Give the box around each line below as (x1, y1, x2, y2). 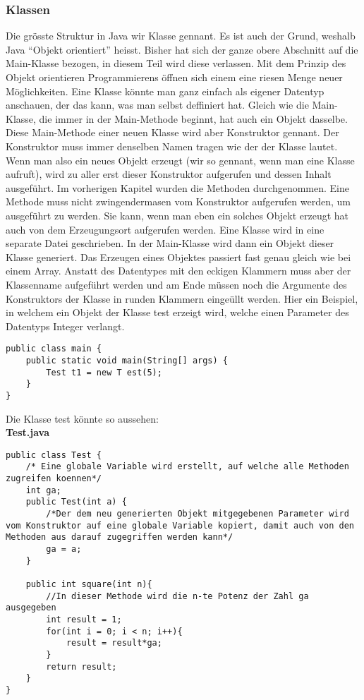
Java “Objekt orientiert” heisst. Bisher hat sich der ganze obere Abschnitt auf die (6, 42, 358, 56)
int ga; (25, 485, 61, 495)
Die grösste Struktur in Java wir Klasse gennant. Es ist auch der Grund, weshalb (6, 28, 356, 43)
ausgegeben (6, 603, 56, 613)
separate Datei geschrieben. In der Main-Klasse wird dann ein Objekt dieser (6, 236, 334, 251)
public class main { (6, 344, 102, 354)
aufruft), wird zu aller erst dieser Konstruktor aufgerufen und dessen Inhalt (6, 167, 332, 181)
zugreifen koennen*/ (6, 473, 102, 484)
